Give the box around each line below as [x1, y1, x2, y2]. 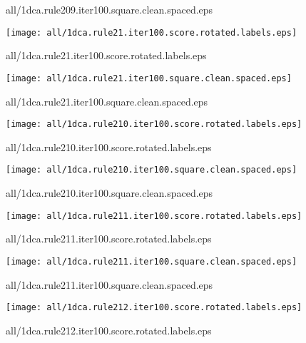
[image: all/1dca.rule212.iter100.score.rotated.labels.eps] [6, 302, 302, 313]
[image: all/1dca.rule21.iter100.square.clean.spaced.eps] [6, 73, 292, 83]
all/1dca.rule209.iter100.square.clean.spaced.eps [6, 2, 213, 16]
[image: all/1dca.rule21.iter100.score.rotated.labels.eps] [6, 27, 297, 38]
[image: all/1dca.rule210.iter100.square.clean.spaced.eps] [6, 165, 297, 175]
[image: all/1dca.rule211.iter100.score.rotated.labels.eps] [6, 210, 302, 221]
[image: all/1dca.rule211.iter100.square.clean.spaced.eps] [6, 256, 297, 267]
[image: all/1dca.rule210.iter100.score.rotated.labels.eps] [6, 119, 302, 130]
